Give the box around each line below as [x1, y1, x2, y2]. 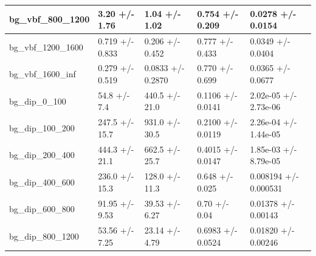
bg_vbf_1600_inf [9, 67, 76, 80]
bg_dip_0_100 [9, 94, 66, 107]
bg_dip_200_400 [9, 148, 75, 161]
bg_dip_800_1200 [9, 229, 79, 242]
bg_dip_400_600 [9, 175, 75, 188]
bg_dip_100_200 [9, 122, 75, 134]
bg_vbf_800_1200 [9, 13, 90, 26]
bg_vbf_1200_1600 [9, 40, 83, 53]
